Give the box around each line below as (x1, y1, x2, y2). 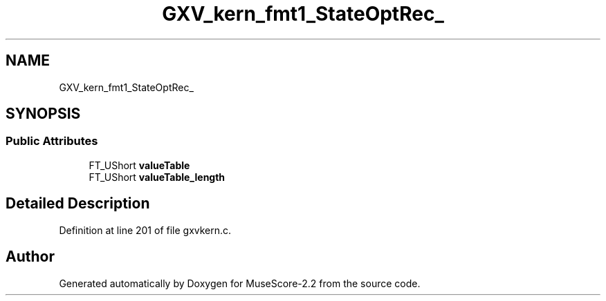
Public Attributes (6, 134, 98, 148)
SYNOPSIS (6, 105, 81, 123)
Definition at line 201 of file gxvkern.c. (59, 224, 232, 236)
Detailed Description (6, 195, 150, 213)
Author (6, 248, 55, 266)
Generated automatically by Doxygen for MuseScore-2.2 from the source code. (59, 277, 421, 289)
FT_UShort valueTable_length (89, 171, 226, 183)
